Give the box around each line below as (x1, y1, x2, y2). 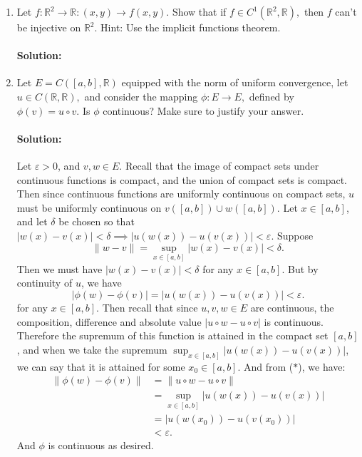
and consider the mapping (84, 88, 198, 103)
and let (16, 214, 48, 229)
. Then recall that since (96, 299, 198, 314)
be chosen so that (58, 214, 135, 229)
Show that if (172, 4, 227, 19)
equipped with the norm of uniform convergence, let (121, 75, 348, 90)
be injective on (16, 20, 81, 34)
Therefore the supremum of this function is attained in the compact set (16, 328, 329, 343)
